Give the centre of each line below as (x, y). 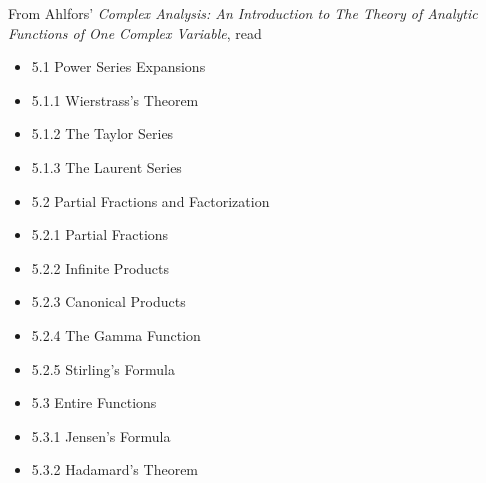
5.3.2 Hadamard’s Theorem (115, 469)
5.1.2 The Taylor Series (102, 133)
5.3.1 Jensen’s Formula (101, 435)
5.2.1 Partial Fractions (100, 234)
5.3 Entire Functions (94, 402)
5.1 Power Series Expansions (118, 66)
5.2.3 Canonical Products (108, 301)
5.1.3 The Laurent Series (106, 166)
